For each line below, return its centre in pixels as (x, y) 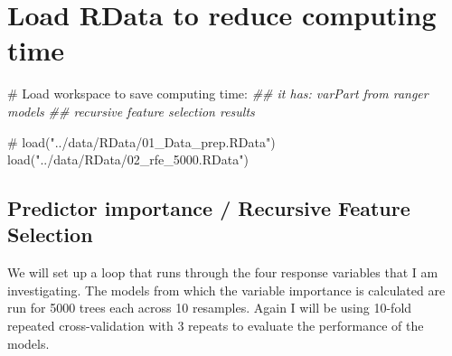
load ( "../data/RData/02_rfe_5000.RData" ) (128, 159)
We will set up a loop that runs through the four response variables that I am (223, 272)
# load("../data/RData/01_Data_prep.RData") (141, 141)
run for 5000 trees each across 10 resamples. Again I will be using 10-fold (210, 308)
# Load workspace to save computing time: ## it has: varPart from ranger (218, 94)
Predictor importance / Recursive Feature (209, 208)
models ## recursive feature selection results (131, 111)
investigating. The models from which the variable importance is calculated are (226, 290)
